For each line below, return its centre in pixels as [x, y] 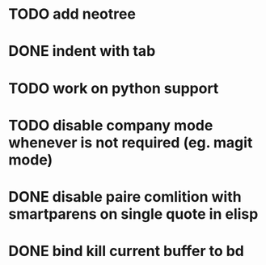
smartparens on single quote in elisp [133, 214]
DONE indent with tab [82, 51]
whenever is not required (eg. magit [131, 142]
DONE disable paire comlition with [125, 197]
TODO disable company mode [111, 125]
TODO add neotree [72, 14]
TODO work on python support [114, 88]
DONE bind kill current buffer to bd [127, 251]
